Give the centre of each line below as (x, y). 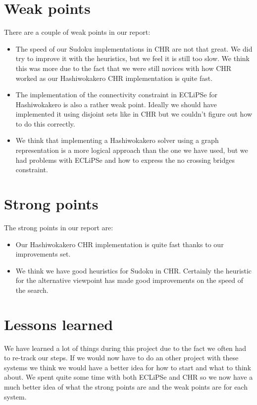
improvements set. (43, 254)
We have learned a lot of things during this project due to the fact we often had (125, 348)
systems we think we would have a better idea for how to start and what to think (128, 367)
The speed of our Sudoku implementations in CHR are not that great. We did (134, 48)
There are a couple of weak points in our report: (77, 32)
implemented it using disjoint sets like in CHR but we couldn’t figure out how (134, 114)
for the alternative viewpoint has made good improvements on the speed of (129, 280)
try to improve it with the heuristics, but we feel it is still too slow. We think (133, 58)
